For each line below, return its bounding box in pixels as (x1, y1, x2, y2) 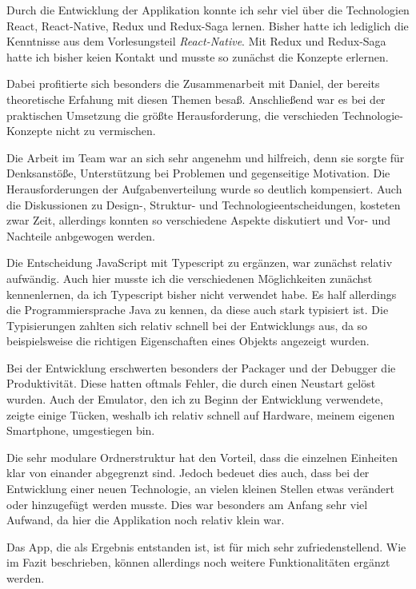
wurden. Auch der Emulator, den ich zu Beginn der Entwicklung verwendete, (6, 391, 383, 408)
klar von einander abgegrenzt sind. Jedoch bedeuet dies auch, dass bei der (6, 464, 370, 481)
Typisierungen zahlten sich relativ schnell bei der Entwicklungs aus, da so (6, 316, 368, 333)
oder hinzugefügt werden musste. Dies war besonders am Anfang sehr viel (6, 495, 368, 512)
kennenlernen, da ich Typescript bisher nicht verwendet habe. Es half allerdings (6, 285, 397, 302)
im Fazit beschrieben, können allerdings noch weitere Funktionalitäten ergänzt (6, 554, 390, 571)
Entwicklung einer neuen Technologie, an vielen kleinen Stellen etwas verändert (6, 480, 394, 497)
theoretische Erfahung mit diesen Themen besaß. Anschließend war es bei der (6, 90, 386, 107)
